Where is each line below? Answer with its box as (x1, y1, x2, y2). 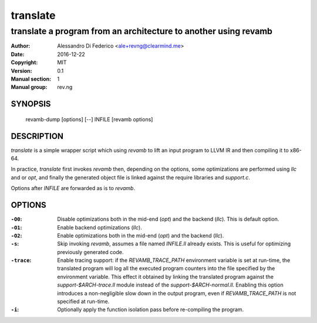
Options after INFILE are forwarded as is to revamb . (11, 185, 135, 192)
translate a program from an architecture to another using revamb (11, 26, 273, 36)
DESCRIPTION (11, 131, 64, 141)
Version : (11, 67, 32, 74)
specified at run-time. (57, 298, 110, 305)
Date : (11, 51, 25, 58)
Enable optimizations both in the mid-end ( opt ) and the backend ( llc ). (57, 232, 224, 239)
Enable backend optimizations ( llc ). (57, 224, 142, 231)
